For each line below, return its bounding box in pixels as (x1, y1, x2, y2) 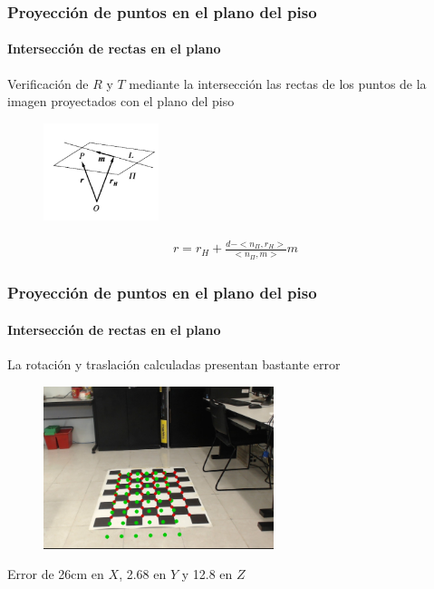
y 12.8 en (181, 564, 233, 584)
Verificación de (7, 74, 89, 93)
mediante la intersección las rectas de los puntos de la (129, 74, 427, 93)
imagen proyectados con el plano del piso (7, 92, 235, 111)
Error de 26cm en (7, 564, 104, 584)
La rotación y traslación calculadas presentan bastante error (7, 355, 341, 374)
